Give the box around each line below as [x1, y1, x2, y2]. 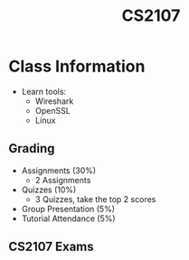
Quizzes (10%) [21, 184, 77, 195]
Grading [8, 141, 55, 156]
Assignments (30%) [21, 164, 97, 176]
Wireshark [34, 96, 74, 107]
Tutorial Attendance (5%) [21, 213, 116, 224]
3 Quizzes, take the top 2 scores [34, 193, 156, 204]
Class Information [8, 56, 146, 77]
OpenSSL [34, 105, 71, 116]
